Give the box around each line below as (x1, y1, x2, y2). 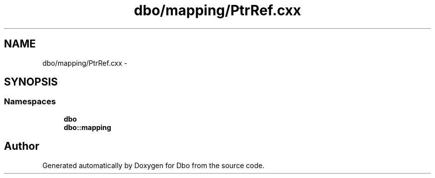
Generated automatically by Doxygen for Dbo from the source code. (42, 161, 265, 170)
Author (4, 140, 39, 153)
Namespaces (4, 96, 56, 107)
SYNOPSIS (4, 76, 58, 89)
